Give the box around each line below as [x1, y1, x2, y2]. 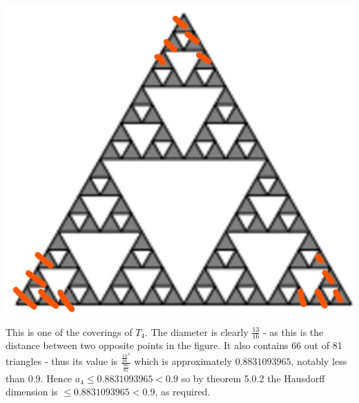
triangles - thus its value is [6, 354, 118, 368]
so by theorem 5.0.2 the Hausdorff [181, 371, 325, 385]
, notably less [291, 354, 347, 368]
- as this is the [262, 324, 324, 339]
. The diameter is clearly [144, 324, 249, 339]
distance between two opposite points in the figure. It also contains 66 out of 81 [6, 338, 342, 353]
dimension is [6, 384, 58, 399]
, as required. [155, 384, 211, 399]
